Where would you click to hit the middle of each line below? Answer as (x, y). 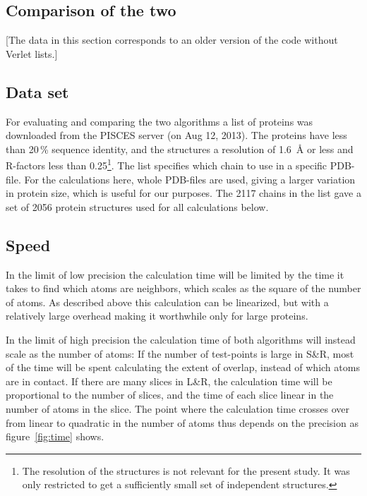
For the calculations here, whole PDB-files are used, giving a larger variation (190, 179)
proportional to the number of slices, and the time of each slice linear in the (170, 395)
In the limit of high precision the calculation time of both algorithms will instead (181, 339)
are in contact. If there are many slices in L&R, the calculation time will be (169, 381)
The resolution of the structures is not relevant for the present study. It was (186, 470)
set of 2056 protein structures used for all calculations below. (137, 206)
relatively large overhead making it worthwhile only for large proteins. (157, 316)
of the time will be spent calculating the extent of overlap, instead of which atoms (183, 367)
